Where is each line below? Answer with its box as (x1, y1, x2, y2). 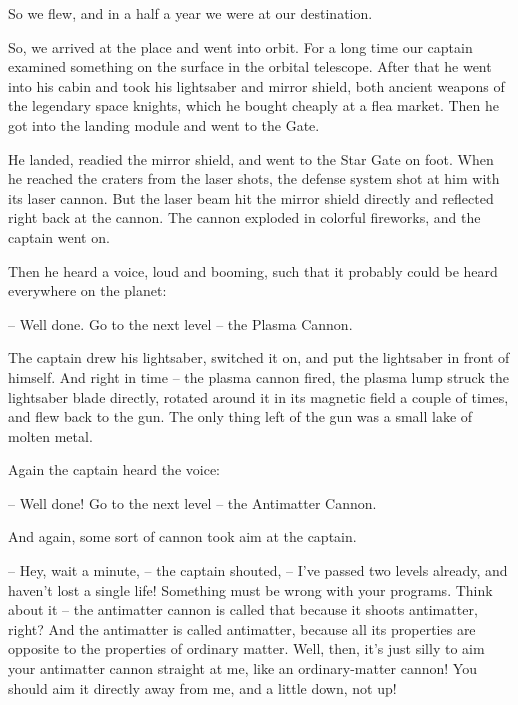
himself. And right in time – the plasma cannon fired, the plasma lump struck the (8, 366, 509, 387)
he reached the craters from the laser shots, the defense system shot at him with (8, 168, 500, 189)
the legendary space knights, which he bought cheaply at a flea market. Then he (8, 95, 499, 116)
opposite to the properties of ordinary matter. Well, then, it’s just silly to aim (8, 638, 485, 659)
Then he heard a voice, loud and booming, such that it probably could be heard (8, 260, 498, 281)
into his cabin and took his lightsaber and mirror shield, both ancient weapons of (8, 75, 505, 96)
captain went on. (8, 226, 110, 247)
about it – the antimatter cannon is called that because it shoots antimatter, (8, 599, 478, 620)
